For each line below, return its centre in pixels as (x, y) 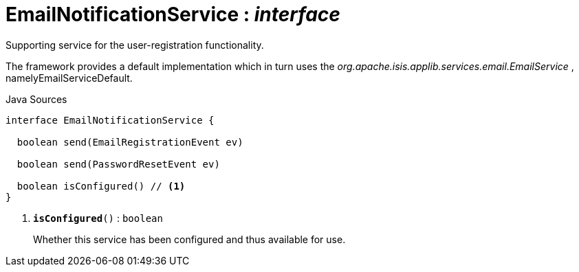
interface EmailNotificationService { (110, 120)
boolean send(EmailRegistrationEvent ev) (130, 142)
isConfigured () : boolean (98, 218)
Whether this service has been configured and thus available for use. (189, 239)
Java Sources (36, 99)
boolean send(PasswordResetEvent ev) (118, 164)
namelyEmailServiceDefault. (69, 78)
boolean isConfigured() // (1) (101, 186)
